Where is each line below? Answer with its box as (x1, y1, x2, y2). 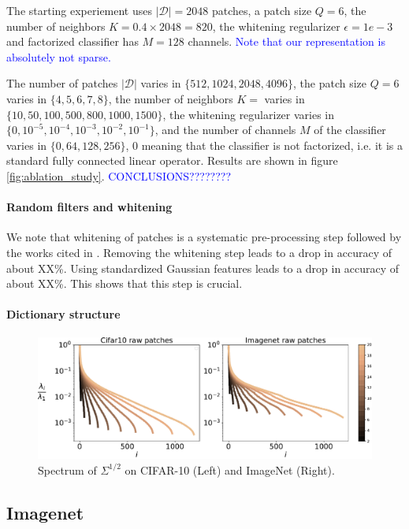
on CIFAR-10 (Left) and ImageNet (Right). (125, 461, 335, 478)
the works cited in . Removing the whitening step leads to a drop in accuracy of (6, 244, 392, 260)
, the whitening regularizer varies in (162, 106, 335, 122)
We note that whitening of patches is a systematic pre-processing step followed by (6, 229, 402, 245)
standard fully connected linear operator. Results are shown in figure (6, 152, 338, 169)
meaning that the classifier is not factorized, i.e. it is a (141, 136, 403, 153)
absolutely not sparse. (6, 48, 111, 65)
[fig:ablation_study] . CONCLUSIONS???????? (6, 167, 231, 184)
